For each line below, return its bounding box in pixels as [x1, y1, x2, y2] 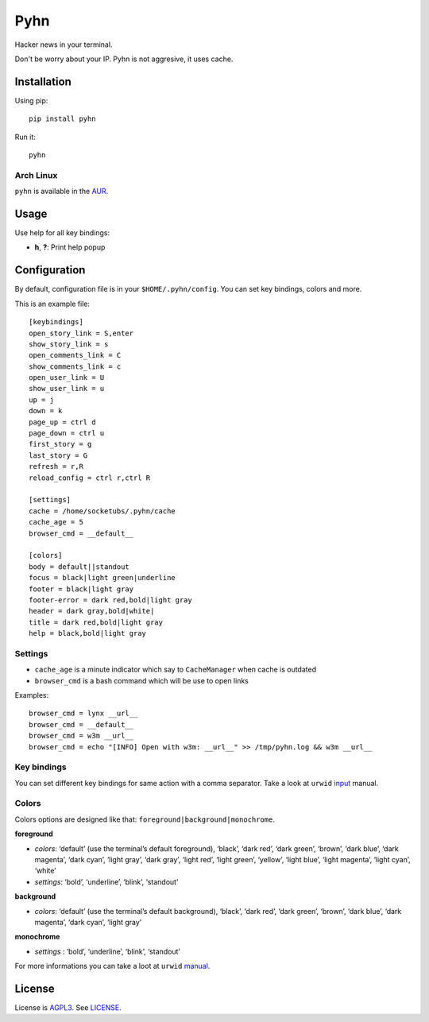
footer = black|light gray [29, 584, 134, 594]
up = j [29, 395, 55, 405]
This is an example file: [14, 299, 91, 308]
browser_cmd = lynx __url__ [29, 709, 138, 718]
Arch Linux [14, 169, 58, 180]
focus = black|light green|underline [29, 573, 176, 583]
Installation [14, 75, 71, 88]
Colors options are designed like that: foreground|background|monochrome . [14, 815, 276, 824]
